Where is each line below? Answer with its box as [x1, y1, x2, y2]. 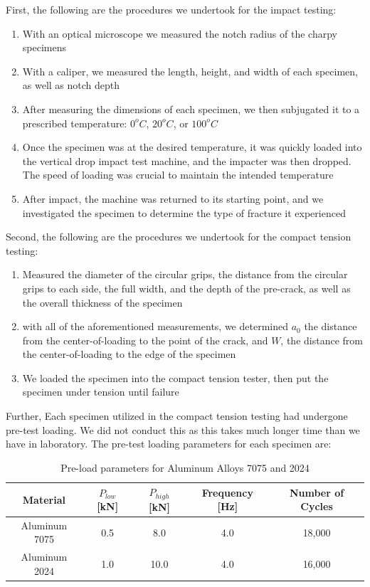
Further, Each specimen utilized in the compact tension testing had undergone [6, 408, 348, 423]
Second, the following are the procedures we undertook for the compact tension [6, 229, 351, 244]
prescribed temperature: [22, 115, 127, 130]
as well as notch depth [22, 78, 120, 92]
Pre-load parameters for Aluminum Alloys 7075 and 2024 [60, 460, 310, 475]
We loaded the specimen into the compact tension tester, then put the [22, 370, 329, 385]
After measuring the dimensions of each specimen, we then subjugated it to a [22, 101, 360, 116]
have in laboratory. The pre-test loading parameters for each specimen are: [6, 436, 332, 451]
